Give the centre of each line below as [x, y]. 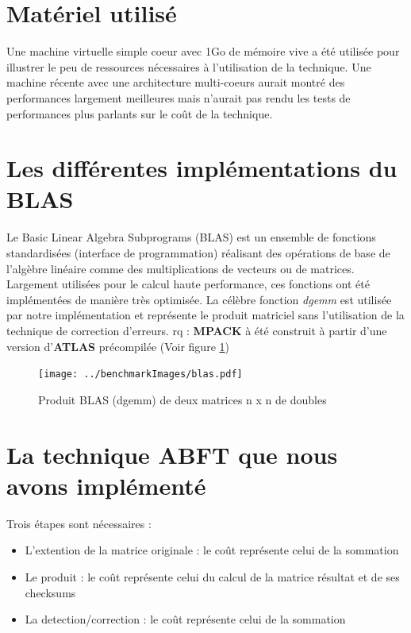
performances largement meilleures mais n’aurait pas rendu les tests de [179, 97]
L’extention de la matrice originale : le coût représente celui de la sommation [212, 550]
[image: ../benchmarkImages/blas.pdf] [140, 374]
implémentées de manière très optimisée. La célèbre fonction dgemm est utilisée [199, 299]
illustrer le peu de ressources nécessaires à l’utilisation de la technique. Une [189, 66]
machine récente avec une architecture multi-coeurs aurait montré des [176, 82]
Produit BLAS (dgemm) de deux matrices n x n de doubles [182, 399]
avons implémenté [106, 485]
